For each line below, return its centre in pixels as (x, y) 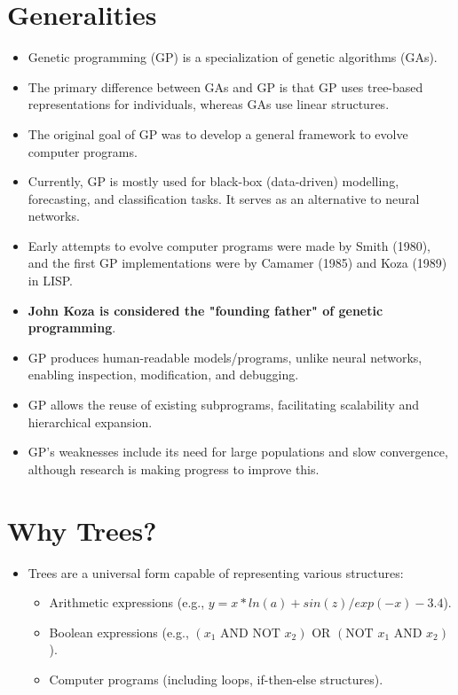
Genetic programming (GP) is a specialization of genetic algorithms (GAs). (233, 57)
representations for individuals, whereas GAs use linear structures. (209, 104)
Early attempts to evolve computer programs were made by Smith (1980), (229, 245)
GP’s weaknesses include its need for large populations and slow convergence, (238, 452)
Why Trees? (82, 530)
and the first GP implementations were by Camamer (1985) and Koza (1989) (237, 263)
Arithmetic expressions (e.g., (127, 602)
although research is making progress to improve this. (174, 469)
